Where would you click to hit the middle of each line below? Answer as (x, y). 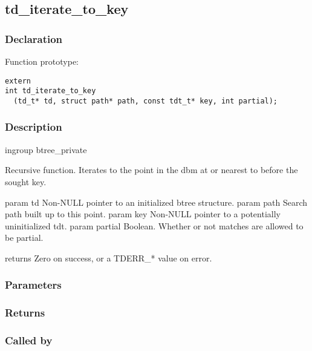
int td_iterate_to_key (50, 91)
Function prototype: (42, 61)
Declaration (34, 38)
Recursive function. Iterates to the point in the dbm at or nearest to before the (151, 170)
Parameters (33, 285)
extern (18, 81)
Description (34, 127)
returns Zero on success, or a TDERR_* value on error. (109, 258)
